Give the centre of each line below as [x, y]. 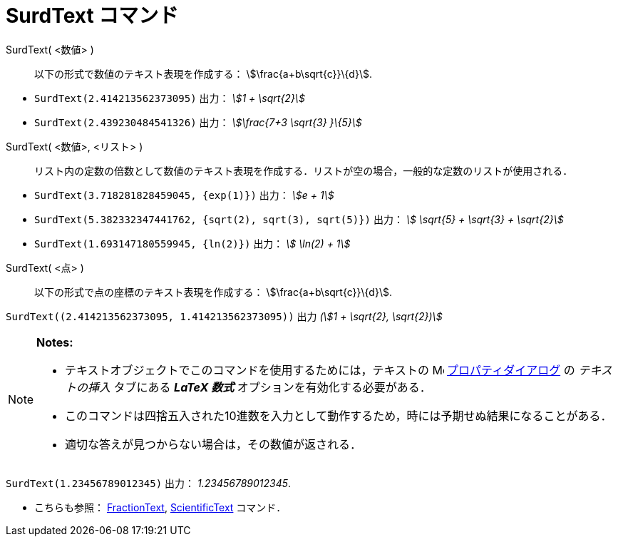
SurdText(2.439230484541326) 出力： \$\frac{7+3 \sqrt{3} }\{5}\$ [198, 122]
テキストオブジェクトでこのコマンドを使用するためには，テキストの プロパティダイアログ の [320, 370]
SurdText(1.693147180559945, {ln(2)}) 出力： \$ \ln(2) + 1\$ [192, 243]
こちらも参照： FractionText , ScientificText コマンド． [160, 507]
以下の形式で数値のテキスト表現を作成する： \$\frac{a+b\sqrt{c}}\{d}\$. [203, 73]
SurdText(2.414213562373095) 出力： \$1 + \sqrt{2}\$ [170, 98]
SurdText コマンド [92, 16]
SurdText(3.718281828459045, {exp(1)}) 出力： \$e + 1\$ [184, 195]
